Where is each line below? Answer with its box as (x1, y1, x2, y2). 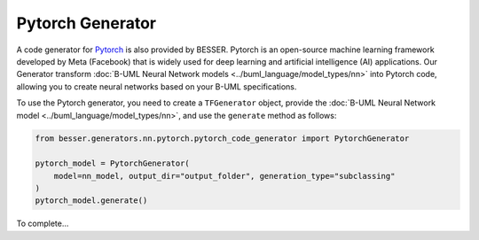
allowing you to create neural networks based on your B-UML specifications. (16, 81, 297, 92)
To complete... (16, 218, 69, 229)
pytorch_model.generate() (35, 196, 148, 205)
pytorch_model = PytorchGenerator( (35, 159, 190, 168)
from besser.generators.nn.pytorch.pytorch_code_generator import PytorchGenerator (35, 134, 410, 143)
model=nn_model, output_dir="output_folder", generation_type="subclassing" (53, 171, 396, 181)
